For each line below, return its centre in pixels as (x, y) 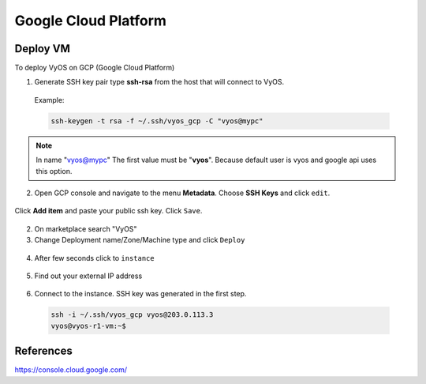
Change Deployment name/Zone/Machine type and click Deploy (140, 240)
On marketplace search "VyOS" (86, 228)
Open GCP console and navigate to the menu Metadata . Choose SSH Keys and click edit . (182, 193)
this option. (54, 171)
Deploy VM (42, 49)
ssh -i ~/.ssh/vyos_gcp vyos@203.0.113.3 (132, 315)
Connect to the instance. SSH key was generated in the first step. (140, 294)
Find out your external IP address (88, 276)
